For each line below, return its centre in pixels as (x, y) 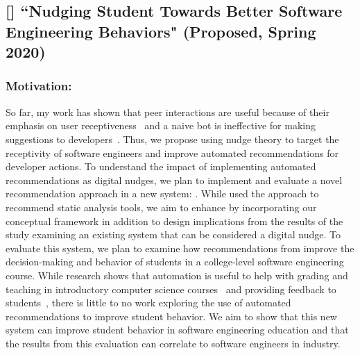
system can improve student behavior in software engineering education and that (177, 330)
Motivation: (39, 86)
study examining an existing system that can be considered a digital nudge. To (173, 234)
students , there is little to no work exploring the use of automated (148, 303)
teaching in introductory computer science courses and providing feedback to (171, 289)
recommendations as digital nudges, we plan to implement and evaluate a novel (174, 180)
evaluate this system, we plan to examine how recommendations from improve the (180, 248)
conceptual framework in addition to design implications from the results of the (174, 221)
